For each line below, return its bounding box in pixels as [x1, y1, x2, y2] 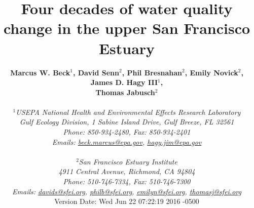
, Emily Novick [185, 67, 238, 77]
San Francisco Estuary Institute [79, 156, 177, 167]
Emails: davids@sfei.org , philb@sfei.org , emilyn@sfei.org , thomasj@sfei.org [12, 186, 241, 196]
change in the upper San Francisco [3, 18, 250, 38]
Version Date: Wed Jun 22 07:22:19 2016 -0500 [54, 196, 199, 206]
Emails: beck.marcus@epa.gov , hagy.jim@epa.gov [52, 136, 202, 147]
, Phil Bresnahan [122, 67, 183, 77]
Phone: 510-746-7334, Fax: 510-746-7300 [63, 176, 191, 187]
